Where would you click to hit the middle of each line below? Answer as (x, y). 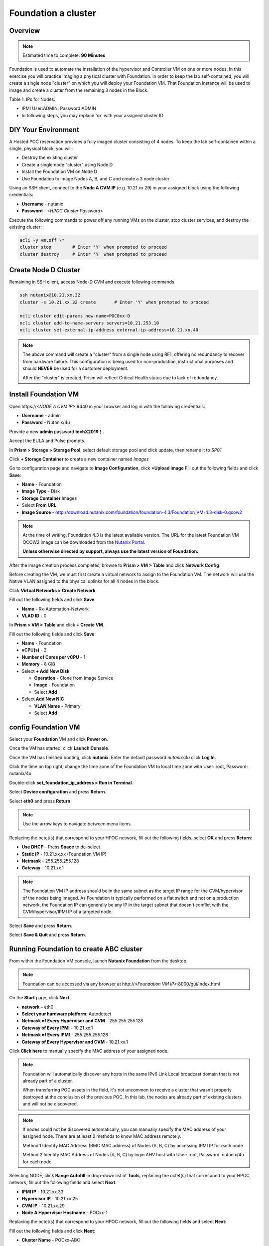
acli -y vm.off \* (42, 240)
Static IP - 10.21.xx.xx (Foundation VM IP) (64, 854)
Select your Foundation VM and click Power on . (59, 739)
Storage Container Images (49, 498)
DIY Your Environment (44, 130)
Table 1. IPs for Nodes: (32, 99)
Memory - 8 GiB (39, 664)
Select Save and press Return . (41, 926)
